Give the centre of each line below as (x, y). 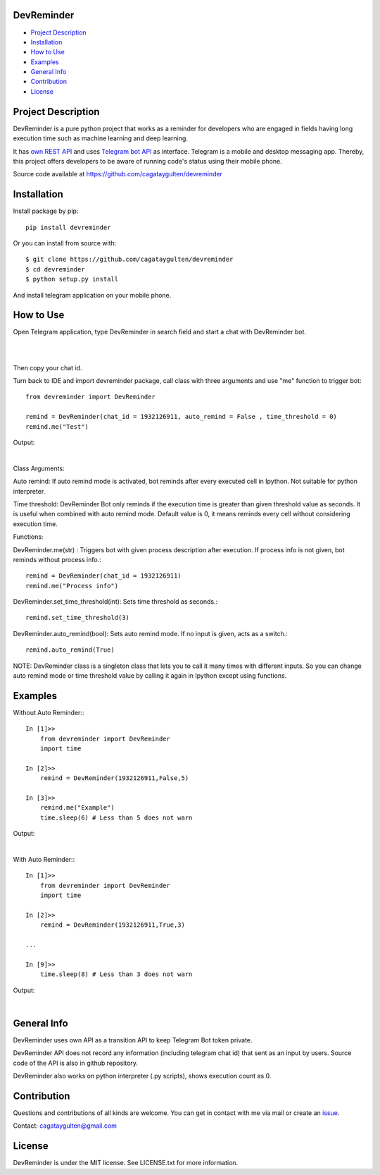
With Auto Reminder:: (44, 860)
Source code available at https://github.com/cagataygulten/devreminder (118, 174)
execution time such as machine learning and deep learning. (100, 138)
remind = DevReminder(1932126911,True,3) (113, 925)
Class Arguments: (39, 468)
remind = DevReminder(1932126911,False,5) (114, 778)
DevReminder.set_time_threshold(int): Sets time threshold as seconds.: (115, 602)
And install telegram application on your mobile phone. (92, 295)
